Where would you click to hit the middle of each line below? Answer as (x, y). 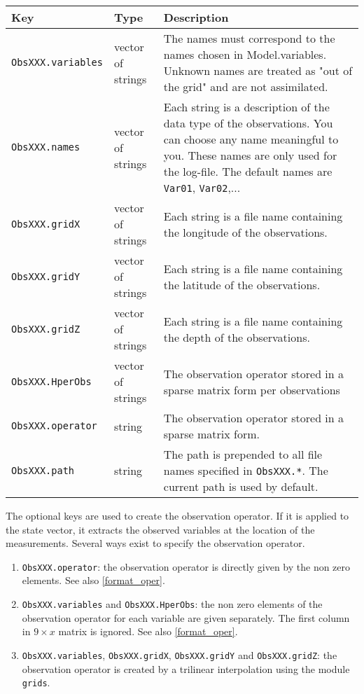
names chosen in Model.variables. (245, 54)
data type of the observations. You (248, 123)
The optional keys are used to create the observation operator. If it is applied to (177, 515)
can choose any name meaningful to (251, 139)
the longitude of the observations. (245, 232)
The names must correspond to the (249, 38)
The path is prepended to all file (243, 454)
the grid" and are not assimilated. (246, 86)
